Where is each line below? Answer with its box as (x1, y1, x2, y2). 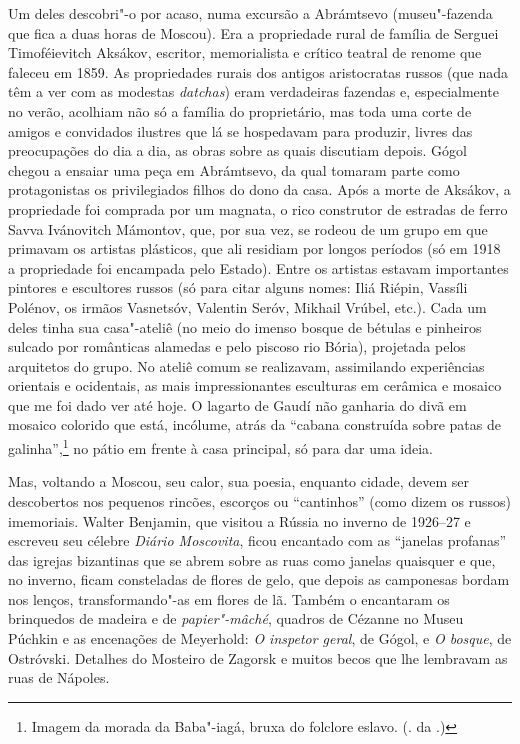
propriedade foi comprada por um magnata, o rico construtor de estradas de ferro (8, 198, 508, 219)
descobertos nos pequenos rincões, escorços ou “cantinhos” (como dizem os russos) (8, 490, 512, 511)
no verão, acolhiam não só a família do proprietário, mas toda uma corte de (8, 100, 472, 121)
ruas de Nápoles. (8, 667, 110, 688)
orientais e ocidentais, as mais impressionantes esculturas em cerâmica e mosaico (8, 375, 502, 396)
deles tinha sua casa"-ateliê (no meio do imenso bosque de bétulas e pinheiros (8, 316, 482, 337)
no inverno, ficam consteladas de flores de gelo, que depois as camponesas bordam (8, 569, 510, 590)
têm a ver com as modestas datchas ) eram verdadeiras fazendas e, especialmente (8, 81, 499, 102)
